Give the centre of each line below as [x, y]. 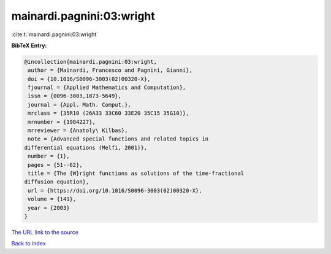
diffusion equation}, [57, 182]
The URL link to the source [45, 232]
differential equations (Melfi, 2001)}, [86, 148]
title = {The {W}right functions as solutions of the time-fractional [136, 173]
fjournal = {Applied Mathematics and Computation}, [107, 88]
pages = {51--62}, [55, 165]
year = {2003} [49, 208]
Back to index [29, 244]
